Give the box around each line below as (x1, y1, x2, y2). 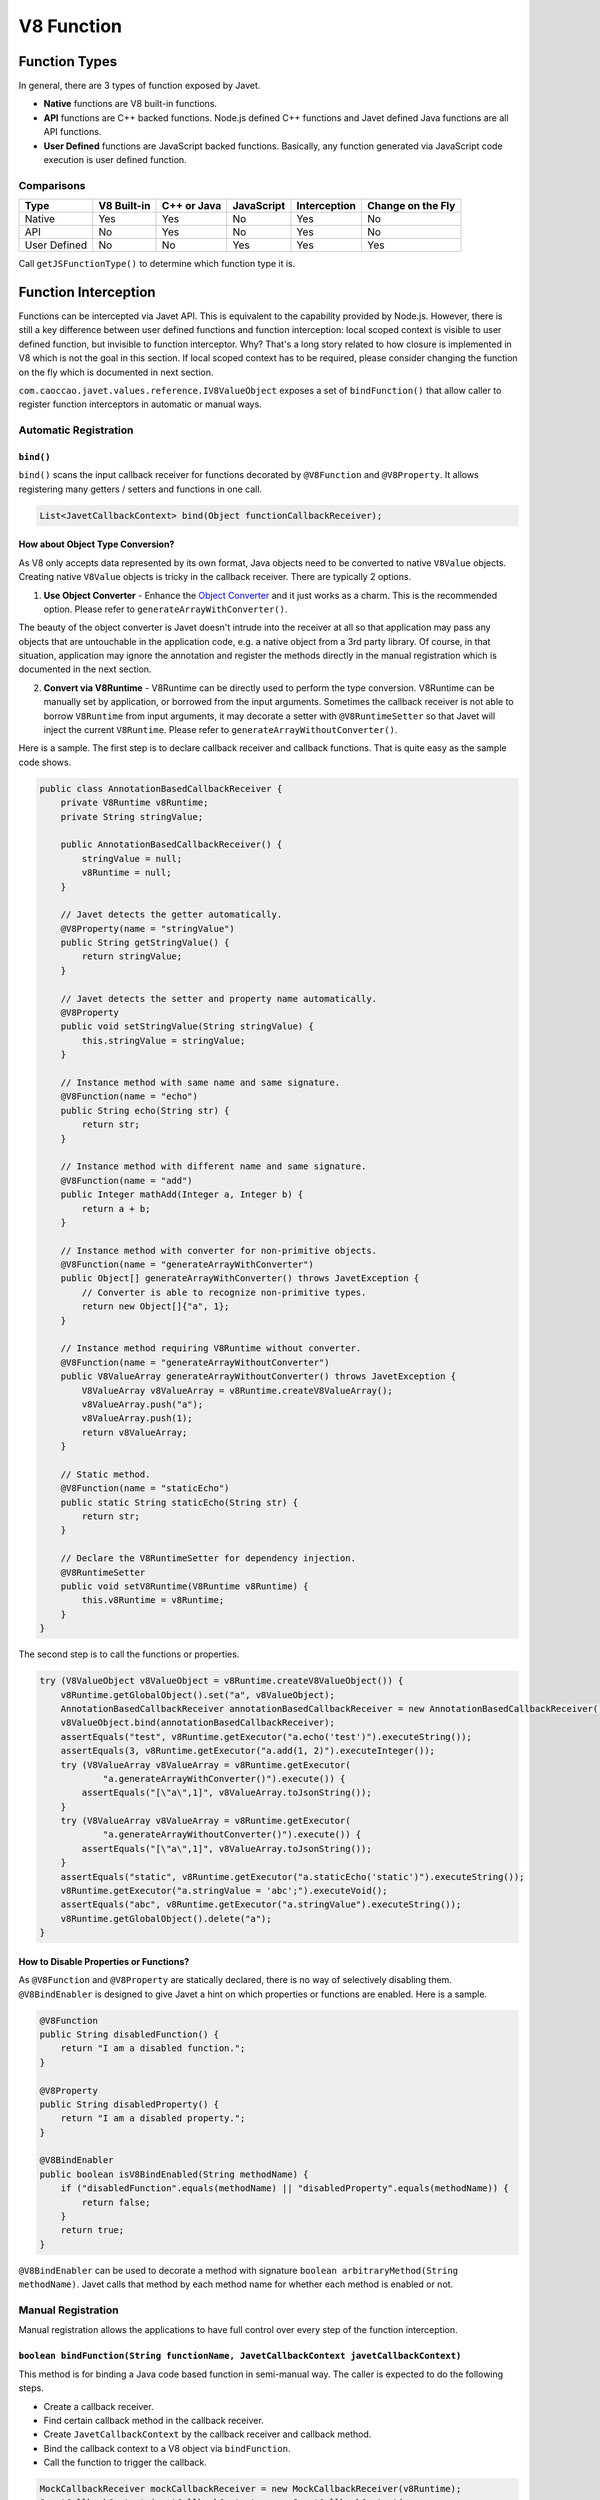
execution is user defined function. (43, 154, 187, 166)
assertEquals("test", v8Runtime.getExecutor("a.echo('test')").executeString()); (60, 1731, 472, 1742)
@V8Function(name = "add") (60, 1175, 194, 1186)
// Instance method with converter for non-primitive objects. (60, 1245, 378, 1256)
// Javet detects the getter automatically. (60, 909, 283, 920)
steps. (18, 2382, 44, 2394)
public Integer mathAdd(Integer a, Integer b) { (60, 1189, 304, 1200)
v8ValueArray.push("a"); (81, 1398, 204, 1410)
